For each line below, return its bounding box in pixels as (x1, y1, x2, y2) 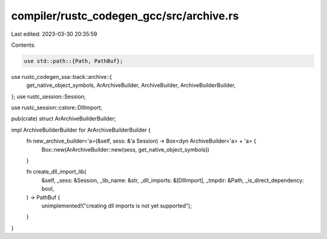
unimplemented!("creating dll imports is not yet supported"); (41, 202, 192, 209)
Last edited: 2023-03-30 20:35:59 (11, 30, 97, 38)
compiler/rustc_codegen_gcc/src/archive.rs (11, 9, 239, 22)
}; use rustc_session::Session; (11, 93, 86, 100)
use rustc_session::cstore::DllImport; (11, 104, 102, 112)
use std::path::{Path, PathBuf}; (24, 58, 124, 64)
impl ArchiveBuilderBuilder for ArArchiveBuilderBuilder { (11, 126, 151, 133)
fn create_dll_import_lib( (26, 168, 87, 175)
